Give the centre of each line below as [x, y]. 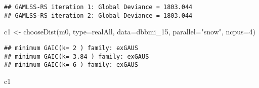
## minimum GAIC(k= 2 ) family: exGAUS [71, 48]
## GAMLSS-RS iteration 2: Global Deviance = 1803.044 [98, 15]
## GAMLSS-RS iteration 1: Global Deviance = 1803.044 [98, 7]
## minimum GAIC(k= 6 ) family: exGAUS [71, 65]
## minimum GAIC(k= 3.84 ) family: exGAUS [77, 56]
